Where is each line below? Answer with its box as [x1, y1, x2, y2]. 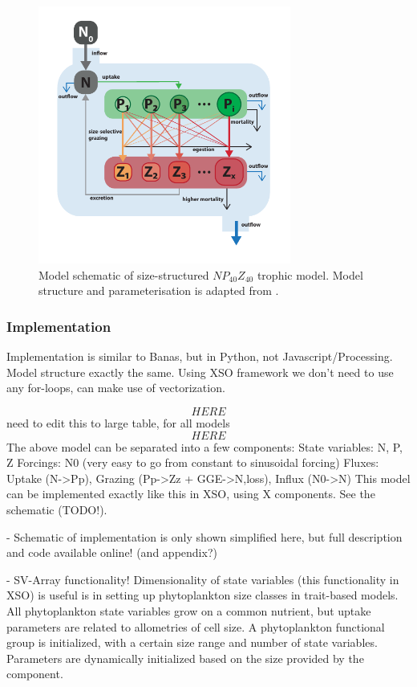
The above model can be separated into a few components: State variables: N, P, [6, 438, 403, 455]
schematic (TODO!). [6, 501, 107, 517]
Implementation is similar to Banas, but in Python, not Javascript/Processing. [6, 348, 393, 365]
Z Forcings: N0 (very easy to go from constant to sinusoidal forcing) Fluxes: [6, 454, 379, 471]
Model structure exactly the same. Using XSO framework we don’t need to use [6, 363, 394, 380]
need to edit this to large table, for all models [6, 415, 230, 431]
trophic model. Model [257, 266, 363, 283]
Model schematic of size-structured [38, 266, 209, 283]
